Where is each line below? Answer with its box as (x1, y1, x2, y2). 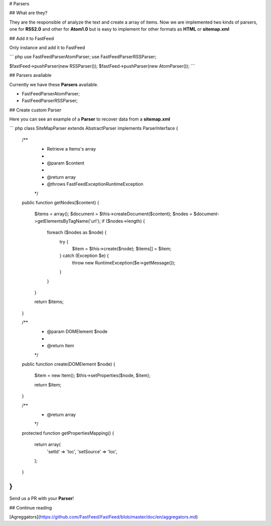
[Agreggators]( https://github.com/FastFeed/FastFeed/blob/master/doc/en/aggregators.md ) (9, 514, 198, 519)
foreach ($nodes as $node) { (47, 229, 107, 235)
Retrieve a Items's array (47, 146, 96, 152)
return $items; (34, 299, 64, 305)
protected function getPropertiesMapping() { (22, 430, 114, 436)
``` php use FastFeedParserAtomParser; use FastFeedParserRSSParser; (9, 54, 157, 60)
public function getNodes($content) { (22, 199, 100, 205)
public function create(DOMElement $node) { (22, 361, 115, 367)
